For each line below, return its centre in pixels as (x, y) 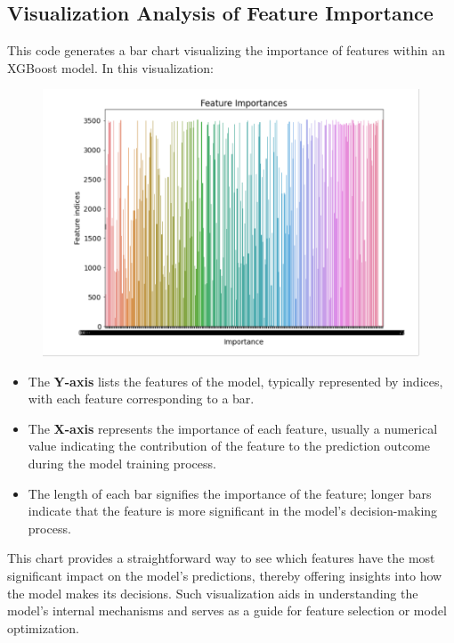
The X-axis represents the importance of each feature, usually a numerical (233, 428)
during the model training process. (122, 464)
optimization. (43, 627)
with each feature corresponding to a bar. (141, 399)
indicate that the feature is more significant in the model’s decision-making (233, 511)
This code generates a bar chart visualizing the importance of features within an (227, 50)
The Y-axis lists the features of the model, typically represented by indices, (235, 381)
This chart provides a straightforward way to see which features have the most (221, 558)
